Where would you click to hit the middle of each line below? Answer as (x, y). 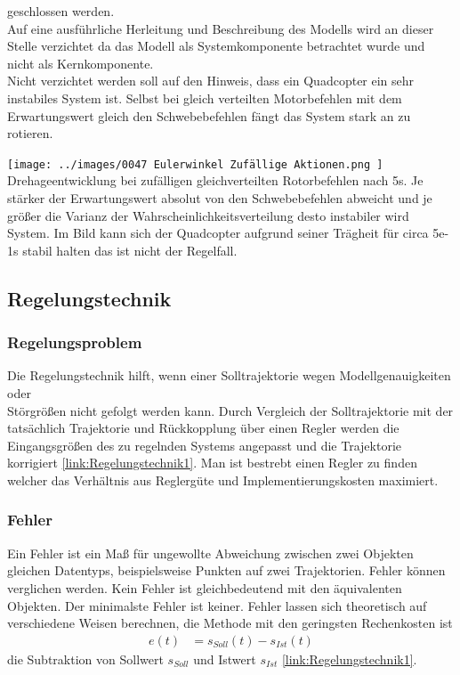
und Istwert (225, 659)
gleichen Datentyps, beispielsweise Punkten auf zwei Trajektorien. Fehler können (226, 570)
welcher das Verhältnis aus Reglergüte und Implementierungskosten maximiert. (223, 480)
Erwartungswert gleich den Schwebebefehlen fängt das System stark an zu (209, 115)
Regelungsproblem (75, 342)
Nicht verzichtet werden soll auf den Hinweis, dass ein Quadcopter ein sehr (211, 81)
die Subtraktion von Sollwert (85, 659)
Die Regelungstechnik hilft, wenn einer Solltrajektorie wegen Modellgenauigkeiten (229, 375)
